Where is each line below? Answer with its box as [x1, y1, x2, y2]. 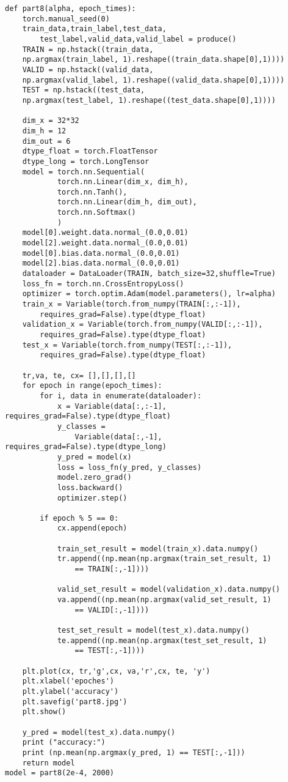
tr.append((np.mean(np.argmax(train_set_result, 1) [57, 554, 272, 564]
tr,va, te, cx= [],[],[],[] [22, 371, 136, 380]
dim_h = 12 [22, 126, 67, 135]
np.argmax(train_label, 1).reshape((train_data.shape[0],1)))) [22, 55, 285, 64]
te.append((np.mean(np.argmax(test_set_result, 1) [57, 636, 267, 645]
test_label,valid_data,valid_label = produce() [40, 34, 237, 43]
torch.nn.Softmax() [57, 208, 136, 217]
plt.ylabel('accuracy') [22, 687, 119, 696]
